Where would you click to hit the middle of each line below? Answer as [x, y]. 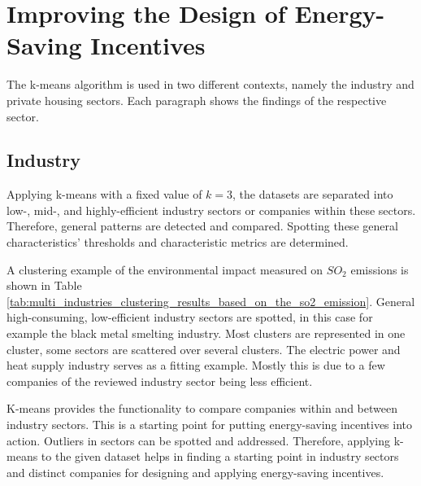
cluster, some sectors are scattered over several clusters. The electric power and [204, 349]
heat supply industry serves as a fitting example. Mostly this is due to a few [196, 365]
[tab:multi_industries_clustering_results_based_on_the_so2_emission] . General [211, 301]
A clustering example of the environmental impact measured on [165, 269]
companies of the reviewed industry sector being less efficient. [160, 381]
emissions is [380, 269]
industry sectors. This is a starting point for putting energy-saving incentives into [209, 425]
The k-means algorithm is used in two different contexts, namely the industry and [210, 84]
